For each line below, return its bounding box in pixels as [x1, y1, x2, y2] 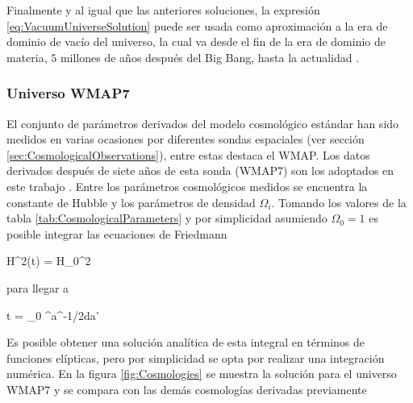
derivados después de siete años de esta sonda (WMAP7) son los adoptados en [6, 162, 394, 179]
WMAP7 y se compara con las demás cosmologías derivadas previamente [6, 380, 367, 397]
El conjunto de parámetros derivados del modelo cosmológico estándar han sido [6, 114, 399, 131]
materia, [6, 48, 48, 65]
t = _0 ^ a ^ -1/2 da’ [6, 306, 99, 323]
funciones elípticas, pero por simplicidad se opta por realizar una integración [6, 349, 385, 366]
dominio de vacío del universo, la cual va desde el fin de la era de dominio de [6, 33, 386, 50]
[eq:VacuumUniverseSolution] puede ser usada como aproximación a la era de [6, 17, 388, 34]
